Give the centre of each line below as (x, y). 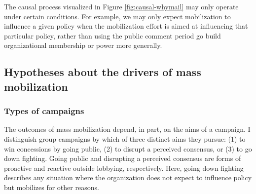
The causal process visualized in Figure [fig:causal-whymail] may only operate (121, 6)
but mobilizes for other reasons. (52, 187)
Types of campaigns (44, 111)
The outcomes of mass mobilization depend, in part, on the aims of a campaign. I (127, 129)
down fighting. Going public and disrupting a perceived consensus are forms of (123, 158)
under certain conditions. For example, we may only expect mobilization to (117, 16)
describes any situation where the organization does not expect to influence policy (128, 177)
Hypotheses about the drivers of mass (103, 72)
